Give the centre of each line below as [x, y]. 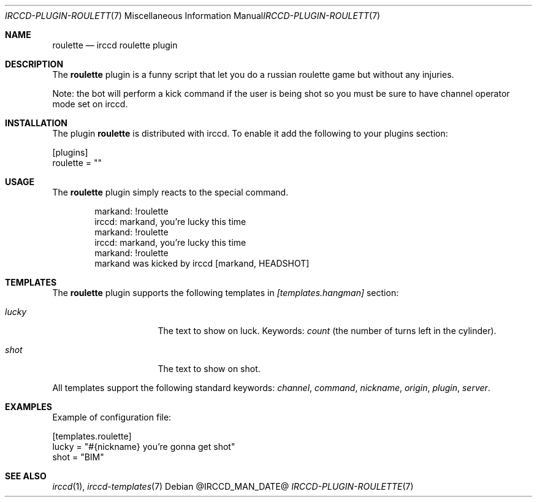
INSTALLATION [36, 123]
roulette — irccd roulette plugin [115, 45]
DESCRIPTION [34, 64]
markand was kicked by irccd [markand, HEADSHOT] [202, 263]
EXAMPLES [29, 407]
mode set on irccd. [90, 104]
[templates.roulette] [92, 436]
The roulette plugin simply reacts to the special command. [170, 192]
